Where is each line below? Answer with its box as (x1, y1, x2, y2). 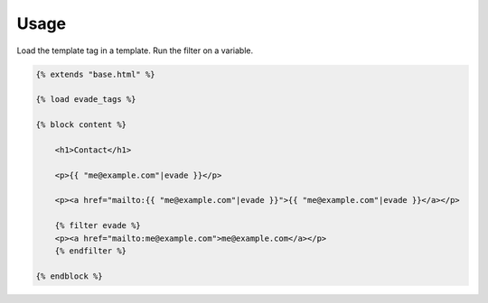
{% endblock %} (35, 271, 103, 281)
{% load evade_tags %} (35, 95, 136, 105)
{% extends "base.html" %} (35, 69, 155, 79)
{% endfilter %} (54, 246, 127, 256)
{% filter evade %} (54, 221, 142, 231)
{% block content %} (35, 120, 127, 130)
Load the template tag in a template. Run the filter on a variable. (16, 45, 254, 56)
